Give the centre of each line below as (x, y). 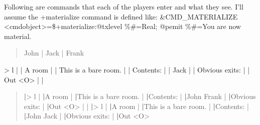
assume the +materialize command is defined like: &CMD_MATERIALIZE (121, 16)
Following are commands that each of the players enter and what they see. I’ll (124, 6)
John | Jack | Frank (54, 53)
